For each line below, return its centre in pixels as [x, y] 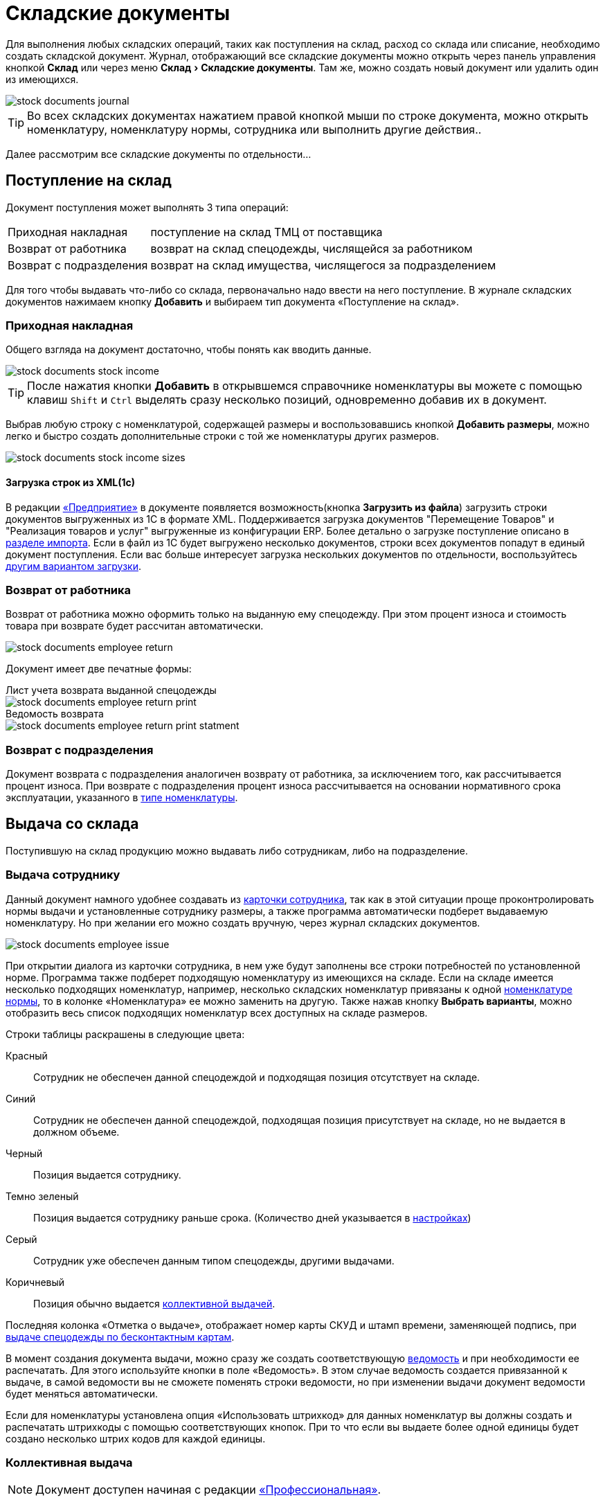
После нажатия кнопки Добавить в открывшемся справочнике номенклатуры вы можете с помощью [305, 386]
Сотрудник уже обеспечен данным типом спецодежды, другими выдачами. [214, 1260]
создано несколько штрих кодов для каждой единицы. [136, 1438]
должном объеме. [76, 1132]
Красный [27, 1055]
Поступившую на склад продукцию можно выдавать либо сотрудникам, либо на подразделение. [237, 850]
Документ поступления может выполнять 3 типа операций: [147, 207]
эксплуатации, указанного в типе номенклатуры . [122, 798]
